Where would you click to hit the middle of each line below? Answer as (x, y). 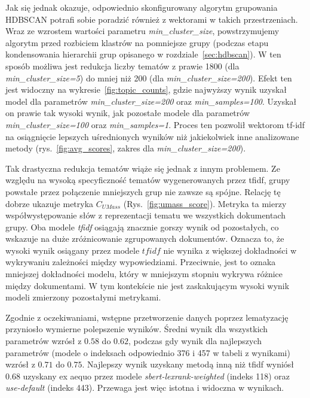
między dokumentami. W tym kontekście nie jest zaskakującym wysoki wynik (148, 285)
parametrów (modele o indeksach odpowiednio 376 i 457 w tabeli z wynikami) (148, 352)
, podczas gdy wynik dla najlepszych (195, 341)
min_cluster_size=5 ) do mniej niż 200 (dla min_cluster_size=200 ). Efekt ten (149, 78)
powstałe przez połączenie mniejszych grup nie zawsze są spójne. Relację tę (143, 191)
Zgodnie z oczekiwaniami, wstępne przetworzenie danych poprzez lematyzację (147, 317)
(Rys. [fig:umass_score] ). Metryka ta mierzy (205, 203)
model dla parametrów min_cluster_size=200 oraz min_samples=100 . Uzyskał (151, 101)
